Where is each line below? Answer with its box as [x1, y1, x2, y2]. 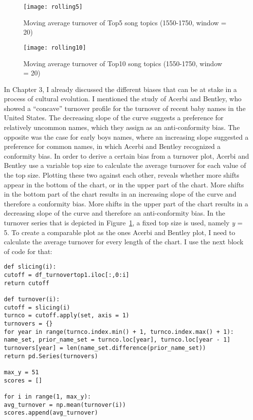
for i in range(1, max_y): [4, 393, 91, 400]
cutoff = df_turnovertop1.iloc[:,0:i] [4, 272, 129, 279]
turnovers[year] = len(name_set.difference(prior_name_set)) [4, 344, 206, 351]
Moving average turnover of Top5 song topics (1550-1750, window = [23, 17, 227, 27]
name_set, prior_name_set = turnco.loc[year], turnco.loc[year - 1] [4, 336, 231, 344]
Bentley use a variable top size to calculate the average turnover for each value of [4, 160, 246, 170]
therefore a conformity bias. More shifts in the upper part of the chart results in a [4, 198, 248, 208]
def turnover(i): [4, 296, 60, 303]
